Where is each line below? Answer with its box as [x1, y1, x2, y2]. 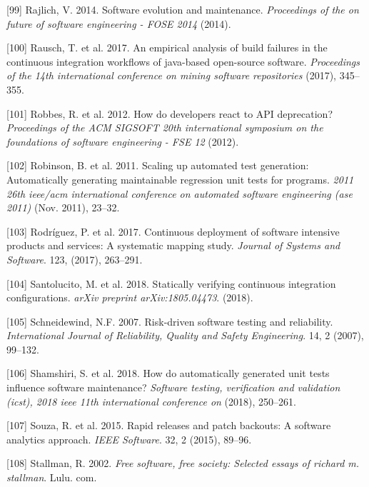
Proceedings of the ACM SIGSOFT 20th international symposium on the [6, 120, 323, 135]
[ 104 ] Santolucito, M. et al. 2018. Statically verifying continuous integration [6, 276, 336, 291]
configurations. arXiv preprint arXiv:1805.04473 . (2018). [6, 290, 253, 305]
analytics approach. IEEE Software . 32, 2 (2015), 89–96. [6, 431, 252, 446]
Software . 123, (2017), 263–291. [6, 251, 143, 266]
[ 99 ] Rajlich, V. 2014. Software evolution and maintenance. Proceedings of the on [6, 2, 359, 16]
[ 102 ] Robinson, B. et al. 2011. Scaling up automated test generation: [6, 158, 309, 173]
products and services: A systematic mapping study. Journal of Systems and [6, 238, 340, 253]
